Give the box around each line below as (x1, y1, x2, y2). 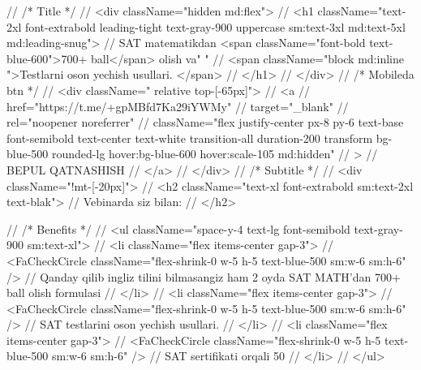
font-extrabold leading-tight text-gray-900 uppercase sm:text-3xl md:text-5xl (24, 18, 406, 35)
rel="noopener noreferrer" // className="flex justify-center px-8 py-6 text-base (6, 114, 404, 131)
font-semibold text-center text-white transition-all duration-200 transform (6, 129, 373, 146)
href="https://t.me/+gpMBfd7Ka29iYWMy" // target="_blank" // (6, 97, 349, 114)
